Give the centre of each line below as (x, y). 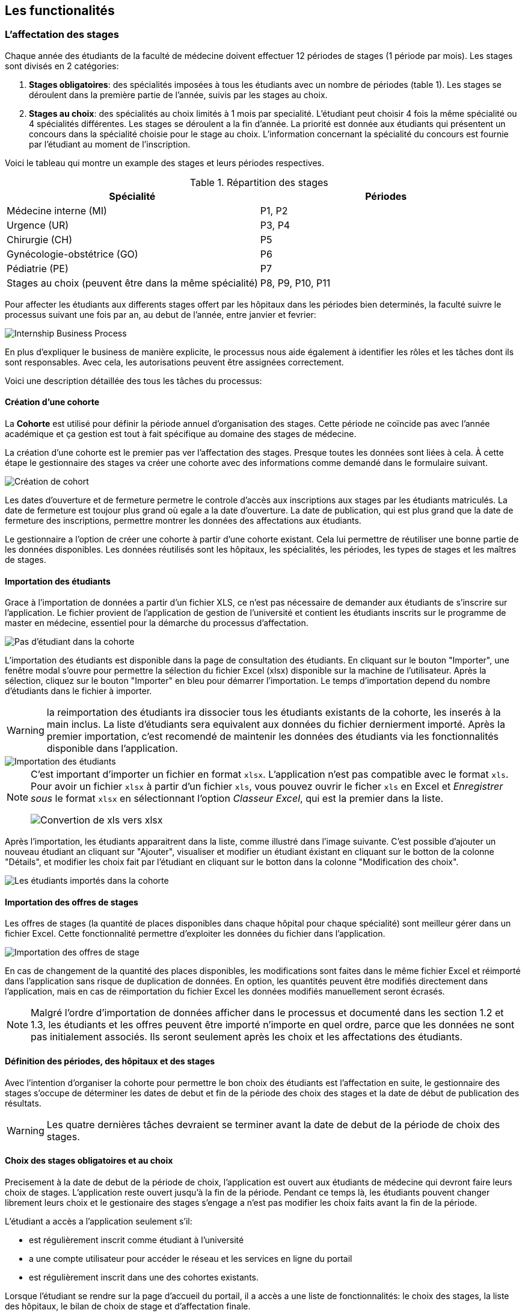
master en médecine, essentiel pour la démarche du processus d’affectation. (157, 623)
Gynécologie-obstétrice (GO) (72, 254)
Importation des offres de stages (72, 902)
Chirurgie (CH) (40, 239)
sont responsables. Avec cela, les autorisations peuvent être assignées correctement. (174, 362)
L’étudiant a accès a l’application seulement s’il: (99, 1221)
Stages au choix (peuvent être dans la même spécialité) (132, 283)
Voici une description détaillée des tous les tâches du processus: (134, 380)
